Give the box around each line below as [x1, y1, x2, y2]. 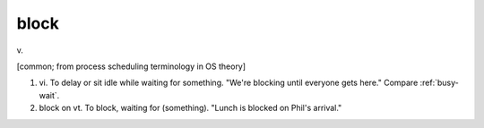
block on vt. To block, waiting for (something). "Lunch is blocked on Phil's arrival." [39, 103, 342, 114]
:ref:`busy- [419, 77, 459, 89]
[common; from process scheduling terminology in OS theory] [16, 61, 246, 72]
